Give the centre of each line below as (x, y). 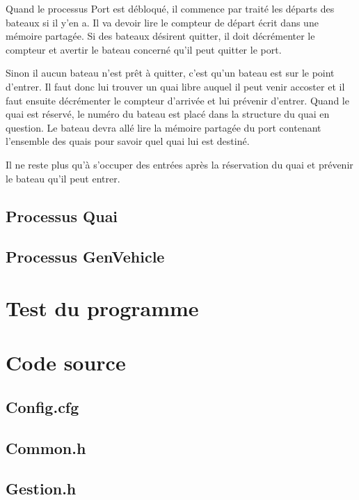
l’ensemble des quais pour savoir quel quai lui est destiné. (128, 141)
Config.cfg (42, 406)
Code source (66, 362)
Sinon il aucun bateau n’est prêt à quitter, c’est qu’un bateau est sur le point (170, 73)
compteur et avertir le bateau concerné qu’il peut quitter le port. (144, 49)
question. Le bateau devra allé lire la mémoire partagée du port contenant (163, 127)
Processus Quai (62, 216)
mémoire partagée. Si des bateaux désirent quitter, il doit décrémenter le (160, 36)
